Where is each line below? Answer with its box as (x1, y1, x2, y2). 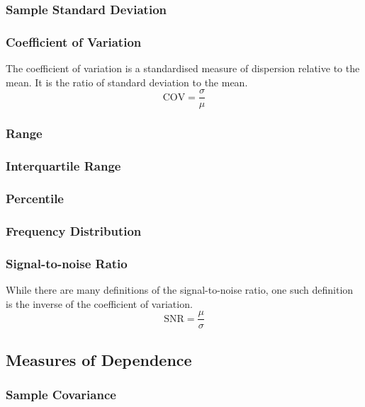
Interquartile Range (6, 157, 121, 175)
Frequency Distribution (6, 222, 142, 239)
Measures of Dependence (6, 348, 192, 370)
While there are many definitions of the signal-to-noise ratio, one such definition (6, 282, 354, 297)
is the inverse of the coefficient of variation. (6, 296, 193, 311)
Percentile (6, 189, 64, 207)
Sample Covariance (6, 385, 116, 403)
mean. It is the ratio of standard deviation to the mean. (6, 74, 248, 89)
